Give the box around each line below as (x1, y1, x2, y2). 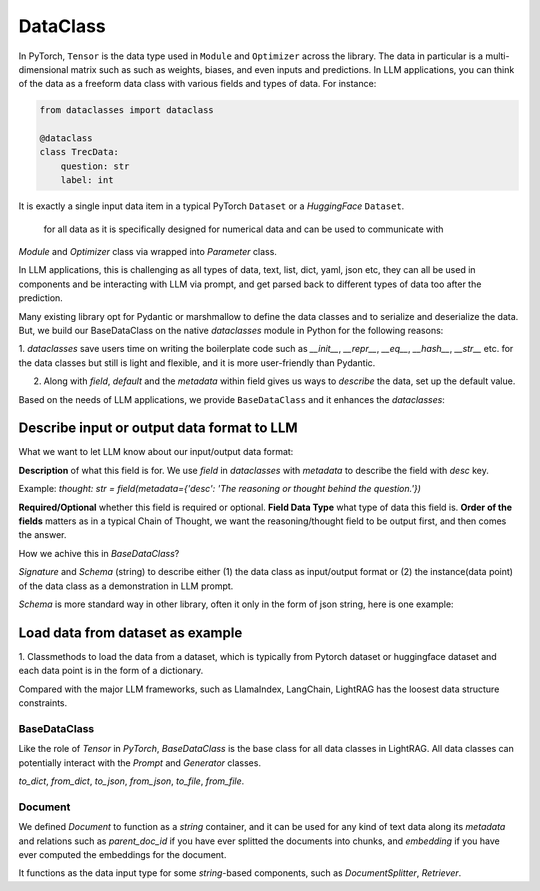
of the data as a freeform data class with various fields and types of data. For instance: (18, 78, 377, 90)
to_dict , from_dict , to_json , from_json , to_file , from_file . (18, 775, 245, 787)
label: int (60, 175, 114, 186)
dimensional (18, 63, 69, 75)
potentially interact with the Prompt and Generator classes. (18, 756, 262, 769)
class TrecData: (39, 146, 120, 158)
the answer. (18, 529, 67, 541)
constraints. (18, 697, 68, 709)
